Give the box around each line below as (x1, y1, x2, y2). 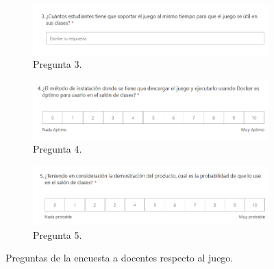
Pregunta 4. (33, 142, 82, 156)
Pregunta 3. (33, 57, 82, 71)
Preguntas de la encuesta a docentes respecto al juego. (5, 251, 234, 265)
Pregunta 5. (33, 227, 82, 242)
